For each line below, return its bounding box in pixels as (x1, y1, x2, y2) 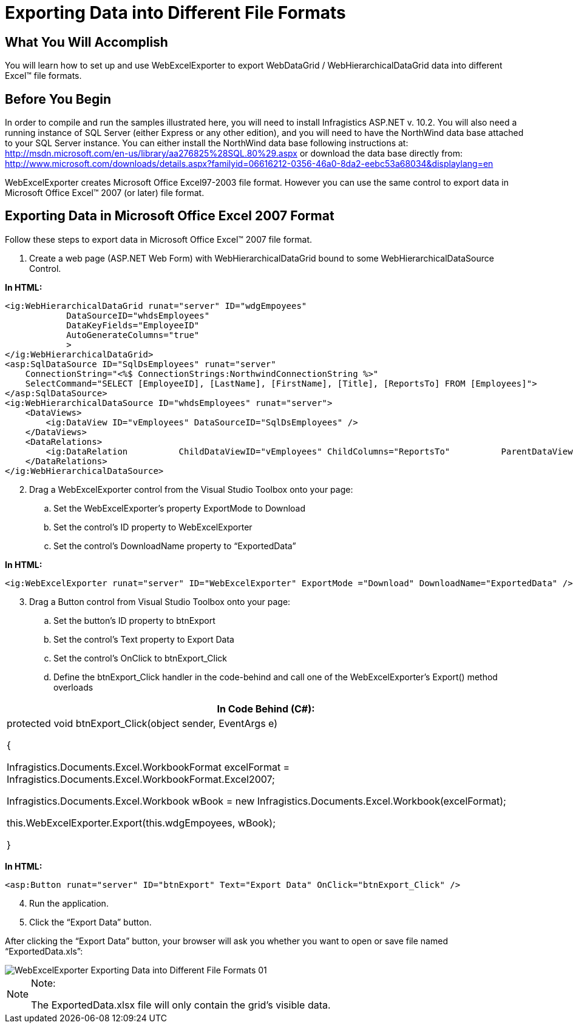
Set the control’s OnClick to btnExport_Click (53, 652, 228, 663)
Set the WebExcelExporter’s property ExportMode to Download (53, 502, 306, 513)
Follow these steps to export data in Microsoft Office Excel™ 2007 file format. (5, 234, 313, 245)
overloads (53, 681, 93, 692)
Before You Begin (5, 91, 112, 107)
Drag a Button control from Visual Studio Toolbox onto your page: (29, 596, 291, 607)
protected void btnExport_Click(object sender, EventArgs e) (7, 717, 278, 729)
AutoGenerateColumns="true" (66, 330, 200, 340)
